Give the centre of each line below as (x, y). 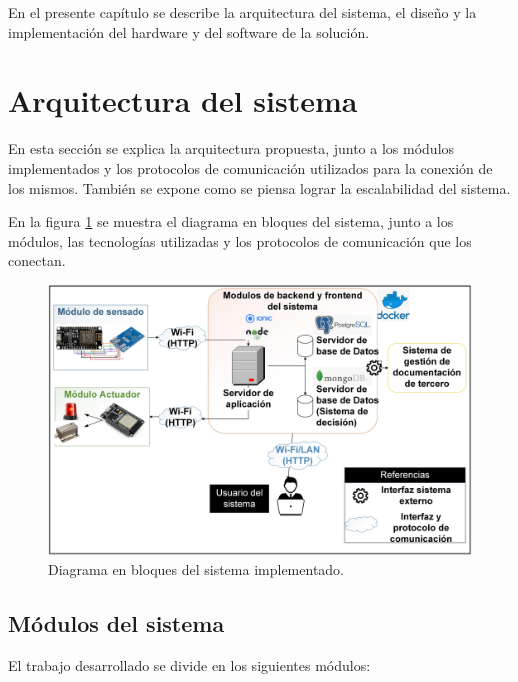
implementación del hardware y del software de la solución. (189, 31)
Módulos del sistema (116, 623)
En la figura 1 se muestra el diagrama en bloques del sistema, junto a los (231, 221)
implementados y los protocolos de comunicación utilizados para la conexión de (250, 167)
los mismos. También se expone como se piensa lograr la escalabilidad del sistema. (259, 187)
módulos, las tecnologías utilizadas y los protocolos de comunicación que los (240, 240)
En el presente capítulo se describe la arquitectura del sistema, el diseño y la (242, 12)
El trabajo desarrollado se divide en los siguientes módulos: (189, 665)
